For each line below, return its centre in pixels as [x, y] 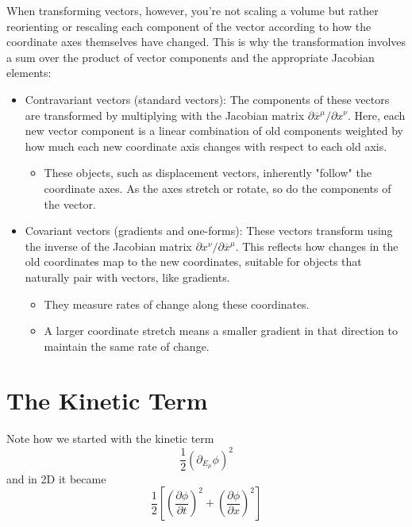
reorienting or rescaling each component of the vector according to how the [189, 26]
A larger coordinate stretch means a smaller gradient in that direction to [221, 331]
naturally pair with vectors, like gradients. [127, 277]
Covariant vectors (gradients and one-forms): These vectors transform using [209, 231]
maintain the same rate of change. [127, 346]
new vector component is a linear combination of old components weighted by [214, 131]
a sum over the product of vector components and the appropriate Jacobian [191, 57]
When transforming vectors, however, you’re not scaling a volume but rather [193, 10]
